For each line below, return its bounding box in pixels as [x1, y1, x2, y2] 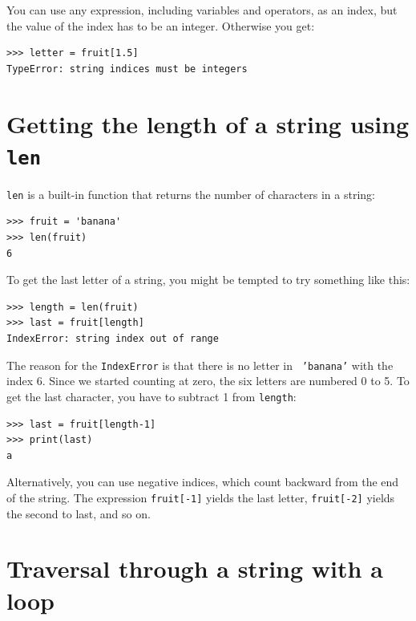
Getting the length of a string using [6, 107, 410, 140]
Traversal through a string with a [6, 552, 383, 585]
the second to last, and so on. [6, 505, 151, 522]
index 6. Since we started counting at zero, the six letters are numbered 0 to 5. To [6, 372, 410, 389]
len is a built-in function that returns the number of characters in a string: [6, 185, 375, 202]
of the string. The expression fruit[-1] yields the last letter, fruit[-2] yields [6, 489, 395, 505]
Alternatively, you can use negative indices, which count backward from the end [6, 473, 399, 490]
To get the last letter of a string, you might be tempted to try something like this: [6, 271, 410, 288]
